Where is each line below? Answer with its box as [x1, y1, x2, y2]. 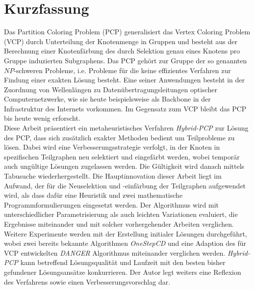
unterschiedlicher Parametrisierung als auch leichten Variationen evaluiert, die [4, 209, 238, 219]
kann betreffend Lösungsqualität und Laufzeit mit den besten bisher [20, 257, 226, 267]
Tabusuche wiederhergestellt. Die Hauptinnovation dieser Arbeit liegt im [4, 171, 222, 181]
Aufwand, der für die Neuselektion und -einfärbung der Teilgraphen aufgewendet [4, 180, 246, 190]
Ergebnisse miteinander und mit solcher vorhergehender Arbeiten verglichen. [4, 219, 234, 229]
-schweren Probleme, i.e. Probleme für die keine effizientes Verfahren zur [14, 65, 231, 75]
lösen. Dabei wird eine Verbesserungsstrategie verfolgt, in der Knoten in [4, 142, 220, 152]
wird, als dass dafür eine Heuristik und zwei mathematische [4, 190, 183, 200]
